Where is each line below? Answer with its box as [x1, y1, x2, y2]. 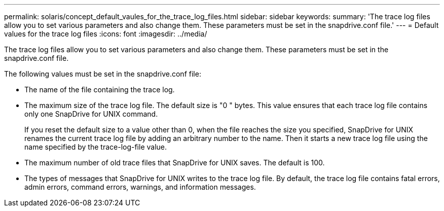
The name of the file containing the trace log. [24, 85, 175, 94]
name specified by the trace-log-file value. [24, 143, 167, 151]
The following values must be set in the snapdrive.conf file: [4, 69, 201, 78]
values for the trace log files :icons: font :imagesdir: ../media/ [4, 29, 207, 38]
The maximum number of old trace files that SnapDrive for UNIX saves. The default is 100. [24, 158, 325, 167]
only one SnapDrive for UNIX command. [24, 110, 158, 118]
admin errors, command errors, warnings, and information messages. [24, 183, 256, 191]
